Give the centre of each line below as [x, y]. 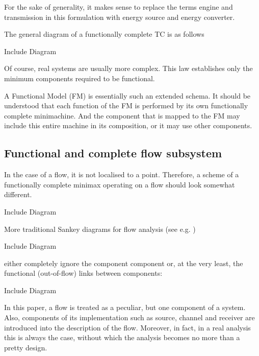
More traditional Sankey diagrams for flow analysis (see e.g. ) [100, 229]
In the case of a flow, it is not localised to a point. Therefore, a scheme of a [122, 174]
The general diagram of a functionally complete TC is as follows [104, 34]
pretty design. [26, 347]
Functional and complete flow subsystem [113, 153]
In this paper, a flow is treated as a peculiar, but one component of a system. [125, 307]
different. [18, 194]
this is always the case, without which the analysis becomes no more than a [122, 337]
